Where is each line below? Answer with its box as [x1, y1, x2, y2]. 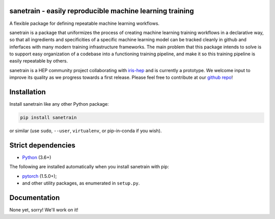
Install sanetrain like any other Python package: [9, 101, 109, 107]
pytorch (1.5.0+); [22, 173, 57, 179]
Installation [9, 88, 46, 97]
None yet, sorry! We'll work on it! [9, 207, 78, 213]
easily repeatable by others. [9, 58, 68, 64]
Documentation [9, 194, 60, 202]
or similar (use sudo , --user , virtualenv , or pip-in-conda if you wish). [9, 128, 162, 134]
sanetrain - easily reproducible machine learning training [9, 7, 194, 15]
